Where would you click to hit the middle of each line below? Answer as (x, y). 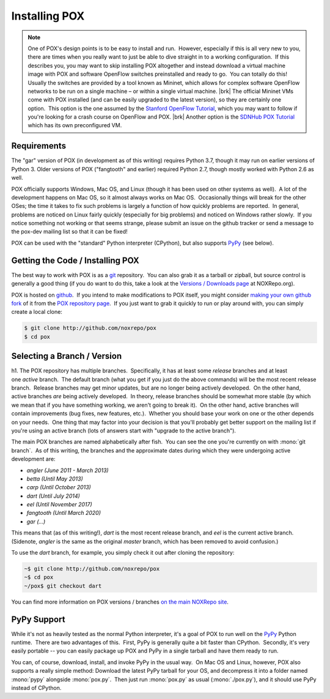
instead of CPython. (36, 688)
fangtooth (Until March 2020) (64, 513)
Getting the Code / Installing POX (75, 260)
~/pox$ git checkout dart (63, 586)
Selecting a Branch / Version (67, 356)
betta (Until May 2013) (55, 479)
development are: (33, 459)
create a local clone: (37, 312)
